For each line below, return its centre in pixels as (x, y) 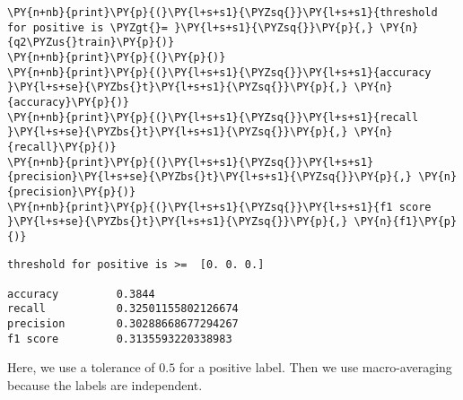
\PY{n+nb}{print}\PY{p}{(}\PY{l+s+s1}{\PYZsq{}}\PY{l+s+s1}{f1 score (219, 207)
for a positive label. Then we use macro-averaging (315, 367)
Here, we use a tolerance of (81, 367)
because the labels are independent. (105, 385)
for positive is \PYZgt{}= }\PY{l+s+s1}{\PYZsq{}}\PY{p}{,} (191, 27)
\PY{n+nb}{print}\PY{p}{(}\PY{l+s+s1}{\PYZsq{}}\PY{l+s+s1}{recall (213, 117)
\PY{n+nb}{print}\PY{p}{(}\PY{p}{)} (117, 57)
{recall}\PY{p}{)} (62, 147)
